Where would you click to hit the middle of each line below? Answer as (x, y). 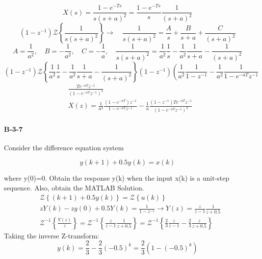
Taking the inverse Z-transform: (52, 235)
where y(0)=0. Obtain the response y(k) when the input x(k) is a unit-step (117, 178)
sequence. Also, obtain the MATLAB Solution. (74, 188)
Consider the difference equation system (64, 147)
